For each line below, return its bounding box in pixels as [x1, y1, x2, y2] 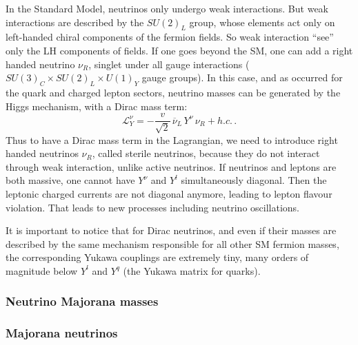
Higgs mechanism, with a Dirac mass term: [6, 98, 188, 113]
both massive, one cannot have [6, 173, 135, 187]
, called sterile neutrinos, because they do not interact [92, 146, 320, 160]
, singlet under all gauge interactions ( [88, 56, 250, 71]
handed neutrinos [6, 146, 79, 160]
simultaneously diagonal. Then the [181, 173, 327, 187]
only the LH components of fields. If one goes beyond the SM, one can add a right [6, 43, 353, 57]
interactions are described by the [6, 14, 144, 29]
